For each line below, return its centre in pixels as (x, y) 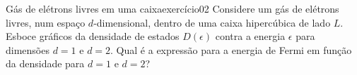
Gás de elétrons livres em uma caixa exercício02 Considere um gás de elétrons (172, 8)
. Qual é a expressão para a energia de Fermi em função (231, 49)
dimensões (28, 49)
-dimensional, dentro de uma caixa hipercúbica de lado (212, 22)
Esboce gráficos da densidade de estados (93, 36)
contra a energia (250, 36)
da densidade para (45, 63)
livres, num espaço (46, 22)
